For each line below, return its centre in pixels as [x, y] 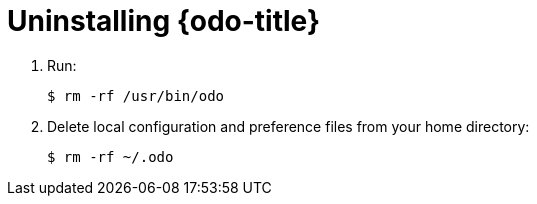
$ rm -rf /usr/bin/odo [136, 95]
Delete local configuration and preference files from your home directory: [288, 126]
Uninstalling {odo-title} [164, 21]
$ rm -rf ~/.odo [110, 156]
